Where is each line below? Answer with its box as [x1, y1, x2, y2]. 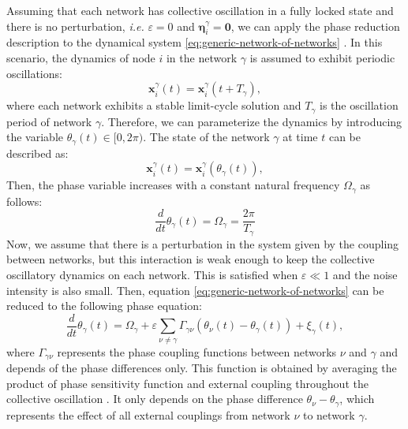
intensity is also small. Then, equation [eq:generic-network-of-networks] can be [6, 282, 384, 298]
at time [283, 129, 318, 145]
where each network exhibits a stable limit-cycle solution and [6, 97, 301, 114]
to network [302, 406, 355, 423]
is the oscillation [319, 97, 399, 114]
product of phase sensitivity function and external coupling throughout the [6, 375, 369, 391]
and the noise [332, 267, 398, 283]
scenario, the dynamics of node [6, 49, 155, 65]
